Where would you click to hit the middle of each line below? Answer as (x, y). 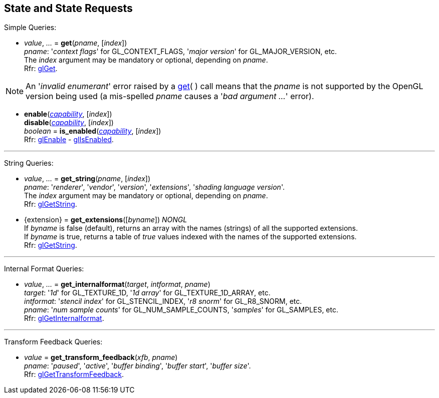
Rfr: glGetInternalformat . (64, 318)
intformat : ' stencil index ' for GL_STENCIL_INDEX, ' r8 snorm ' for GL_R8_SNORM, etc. (163, 301)
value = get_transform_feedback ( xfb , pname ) (101, 357)
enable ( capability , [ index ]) (68, 114)
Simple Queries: (30, 28)
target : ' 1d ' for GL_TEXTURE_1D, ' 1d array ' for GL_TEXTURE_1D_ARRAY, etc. (147, 293)
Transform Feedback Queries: (53, 342)
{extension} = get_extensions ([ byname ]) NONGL (106, 220)
